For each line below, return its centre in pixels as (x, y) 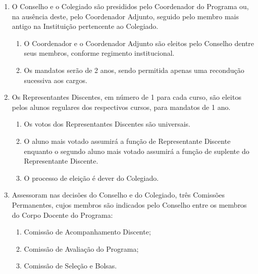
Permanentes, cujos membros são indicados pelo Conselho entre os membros (129, 204)
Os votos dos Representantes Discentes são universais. (107, 124)
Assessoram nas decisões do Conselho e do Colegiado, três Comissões (118, 195)
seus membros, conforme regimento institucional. (99, 53)
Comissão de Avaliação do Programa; (81, 248)
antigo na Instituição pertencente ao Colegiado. (85, 26)
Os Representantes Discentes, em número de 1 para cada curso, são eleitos (126, 97)
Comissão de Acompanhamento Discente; (87, 232)
